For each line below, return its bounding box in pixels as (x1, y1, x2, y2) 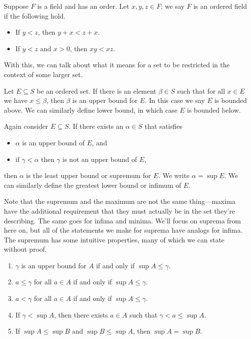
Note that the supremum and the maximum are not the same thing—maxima (4, 196, 236, 206)
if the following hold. (4, 10, 66, 20)
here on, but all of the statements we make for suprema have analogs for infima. (4, 225, 243, 235)
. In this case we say (145, 95, 205, 105)
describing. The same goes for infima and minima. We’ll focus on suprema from (4, 215, 241, 225)
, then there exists (54, 309, 108, 319)
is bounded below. (187, 104, 241, 115)
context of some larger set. (4, 69, 83, 79)
